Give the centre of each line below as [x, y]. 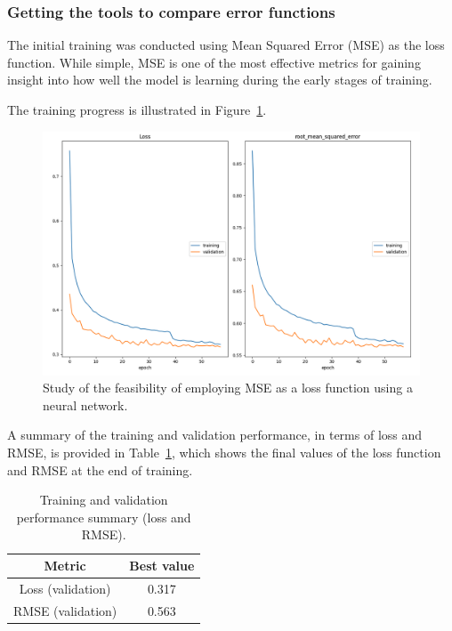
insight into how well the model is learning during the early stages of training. [220, 80]
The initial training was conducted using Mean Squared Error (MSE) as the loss [226, 45]
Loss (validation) [65, 588]
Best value [162, 566]
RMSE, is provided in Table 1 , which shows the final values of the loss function [224, 453]
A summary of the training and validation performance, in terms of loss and [215, 435]
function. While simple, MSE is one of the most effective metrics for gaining [214, 62]
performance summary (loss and [104, 517]
